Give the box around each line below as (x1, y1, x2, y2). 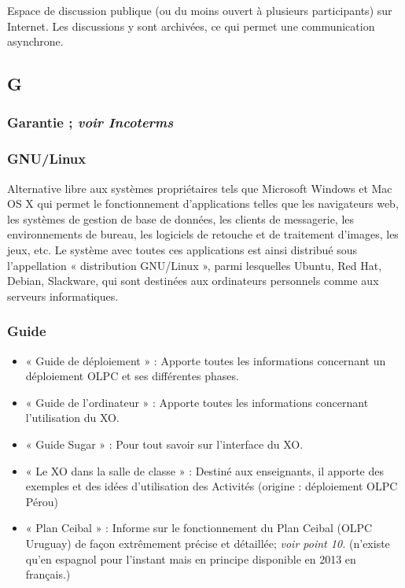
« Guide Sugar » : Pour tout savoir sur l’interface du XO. (25, 435, 304, 452)
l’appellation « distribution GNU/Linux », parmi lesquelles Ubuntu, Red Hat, (7, 257, 382, 273)
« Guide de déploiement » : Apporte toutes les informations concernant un (25, 352, 386, 368)
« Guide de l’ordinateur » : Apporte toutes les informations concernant (25, 394, 369, 410)
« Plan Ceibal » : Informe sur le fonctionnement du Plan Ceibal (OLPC (25, 520, 373, 536)
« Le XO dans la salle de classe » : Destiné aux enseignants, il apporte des (25, 462, 385, 479)
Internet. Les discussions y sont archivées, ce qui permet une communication (7, 17, 375, 34)
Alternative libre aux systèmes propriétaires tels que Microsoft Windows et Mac (7, 179, 392, 196)
